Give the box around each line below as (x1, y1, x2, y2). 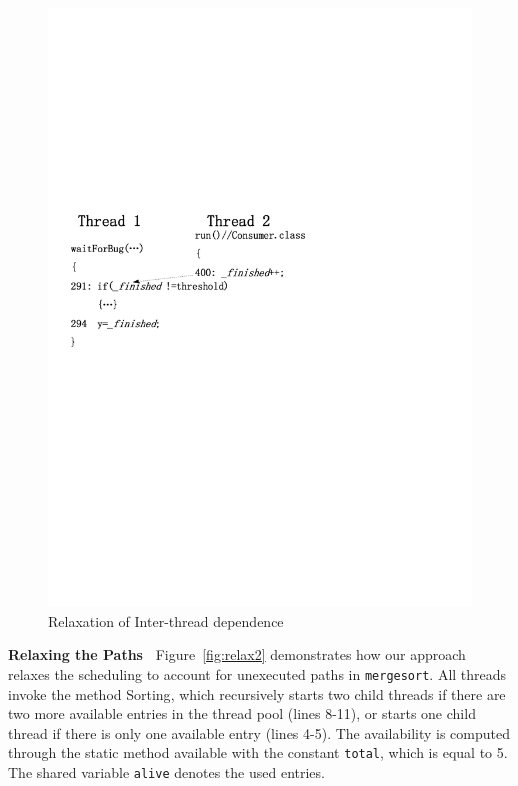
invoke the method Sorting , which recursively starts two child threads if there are (8, 683, 506, 704)
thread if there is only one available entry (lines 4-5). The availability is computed (8, 722, 511, 743)
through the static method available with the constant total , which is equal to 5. (8, 742, 508, 763)
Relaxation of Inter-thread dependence (48, 610, 284, 631)
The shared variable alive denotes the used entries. (8, 761, 325, 782)
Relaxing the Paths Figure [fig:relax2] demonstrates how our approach (8, 644, 466, 665)
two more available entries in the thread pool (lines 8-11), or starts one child (8, 703, 476, 724)
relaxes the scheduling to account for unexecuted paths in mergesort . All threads (8, 663, 507, 684)
